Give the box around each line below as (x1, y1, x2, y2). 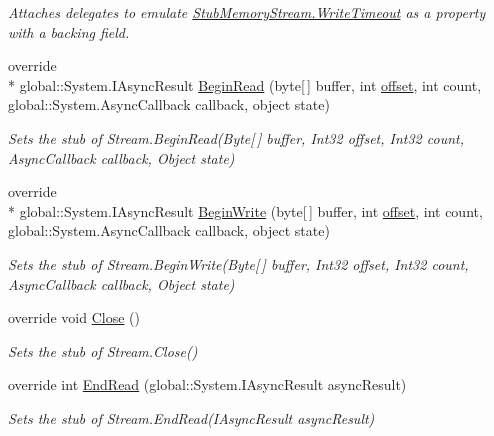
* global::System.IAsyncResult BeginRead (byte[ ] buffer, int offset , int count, (8, 74, 482, 95)
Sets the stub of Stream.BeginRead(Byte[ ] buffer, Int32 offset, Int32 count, (8, 127, 464, 148)
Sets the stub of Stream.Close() (8, 340, 198, 361)
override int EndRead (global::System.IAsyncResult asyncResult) (8, 374, 407, 395)
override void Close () (8, 307, 140, 328)
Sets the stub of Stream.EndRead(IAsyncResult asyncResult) (8, 407, 375, 428)
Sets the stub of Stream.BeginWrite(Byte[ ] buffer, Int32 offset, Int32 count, (8, 253, 469, 274)
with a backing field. (8, 21, 130, 42)
